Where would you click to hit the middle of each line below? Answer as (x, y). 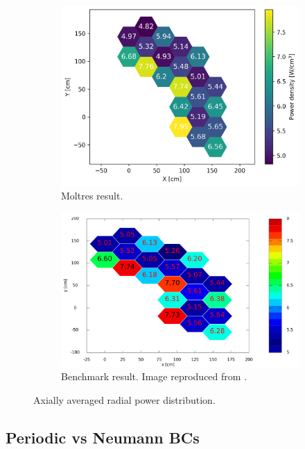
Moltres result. (92, 196)
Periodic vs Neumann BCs (103, 437)
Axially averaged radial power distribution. (124, 399)
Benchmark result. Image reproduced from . (154, 376)
